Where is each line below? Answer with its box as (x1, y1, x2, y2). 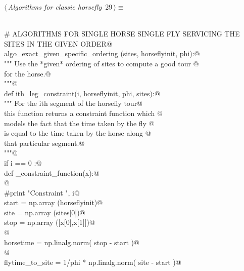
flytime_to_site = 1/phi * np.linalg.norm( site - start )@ (4, 256, 181, 267)
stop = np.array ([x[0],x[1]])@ (4, 217, 95, 227)
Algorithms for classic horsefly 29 (8, 2, 113, 12)
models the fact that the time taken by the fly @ (4, 118, 155, 128)
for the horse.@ (4, 68, 51, 79)
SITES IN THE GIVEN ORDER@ (4, 38, 112, 49)
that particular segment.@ (4, 137, 85, 148)
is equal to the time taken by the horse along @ (4, 128, 151, 138)
